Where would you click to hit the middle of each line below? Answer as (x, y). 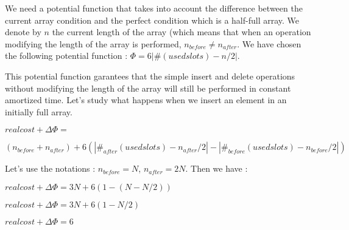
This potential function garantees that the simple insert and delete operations (150, 76)
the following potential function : (66, 56)
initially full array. (39, 111)
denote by (23, 32)
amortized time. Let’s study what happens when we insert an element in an (146, 100)
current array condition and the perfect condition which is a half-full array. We (152, 20)
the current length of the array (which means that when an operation (182, 32)
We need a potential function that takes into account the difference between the (154, 8)
